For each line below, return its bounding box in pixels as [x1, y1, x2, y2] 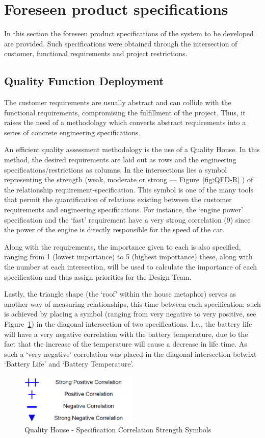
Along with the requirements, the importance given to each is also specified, [4, 241, 241, 252]
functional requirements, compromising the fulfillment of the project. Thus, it [4, 107, 246, 117]
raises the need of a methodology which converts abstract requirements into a [4, 117, 246, 128]
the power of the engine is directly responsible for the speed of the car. [4, 224, 225, 235]
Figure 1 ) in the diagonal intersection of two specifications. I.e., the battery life [4, 318, 252, 329]
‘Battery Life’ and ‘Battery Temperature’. [4, 358, 134, 369]
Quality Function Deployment [4, 73, 164, 89]
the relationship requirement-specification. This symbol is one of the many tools [4, 184, 254, 194]
